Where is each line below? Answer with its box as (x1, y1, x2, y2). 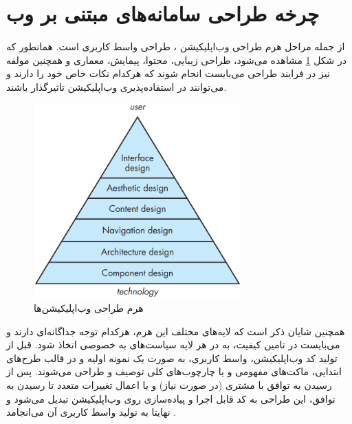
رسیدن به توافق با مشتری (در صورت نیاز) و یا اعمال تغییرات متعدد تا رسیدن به (6, 377, 332, 392)
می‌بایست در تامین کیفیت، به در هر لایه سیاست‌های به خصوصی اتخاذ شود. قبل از (6, 337, 340, 352)
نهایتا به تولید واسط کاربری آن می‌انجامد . (6, 405, 177, 419)
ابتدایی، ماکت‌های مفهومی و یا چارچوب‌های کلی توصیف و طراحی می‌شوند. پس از (6, 364, 342, 379)
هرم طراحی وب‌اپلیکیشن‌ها (34, 300, 144, 315)
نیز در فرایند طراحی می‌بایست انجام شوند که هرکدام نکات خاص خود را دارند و (6, 66, 330, 81)
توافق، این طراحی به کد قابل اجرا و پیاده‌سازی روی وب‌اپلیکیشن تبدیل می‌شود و (6, 391, 335, 405)
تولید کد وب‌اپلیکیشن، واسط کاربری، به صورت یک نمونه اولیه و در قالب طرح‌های (6, 350, 338, 365)
